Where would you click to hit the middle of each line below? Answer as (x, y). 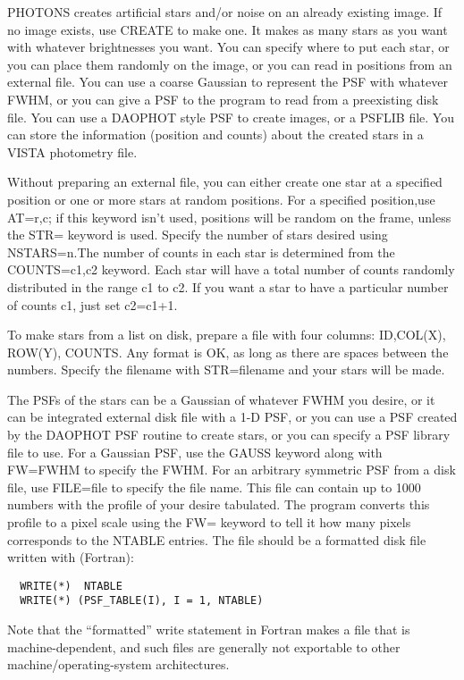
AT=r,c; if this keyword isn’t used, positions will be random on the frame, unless (229, 217)
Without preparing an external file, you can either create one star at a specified (225, 182)
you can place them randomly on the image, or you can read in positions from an (230, 64)
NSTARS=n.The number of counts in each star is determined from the (201, 252)
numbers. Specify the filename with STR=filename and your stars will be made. (226, 369)
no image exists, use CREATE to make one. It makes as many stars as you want (228, 29)
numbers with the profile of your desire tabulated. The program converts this (219, 504)
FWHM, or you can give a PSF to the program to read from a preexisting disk (223, 99)
